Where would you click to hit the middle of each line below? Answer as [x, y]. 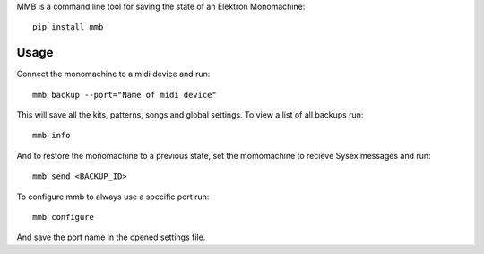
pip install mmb [68, 27]
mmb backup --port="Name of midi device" [125, 95]
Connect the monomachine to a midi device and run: [113, 74]
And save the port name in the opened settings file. [111, 237]
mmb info [52, 136]
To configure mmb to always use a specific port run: [113, 197]
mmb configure [63, 217]
